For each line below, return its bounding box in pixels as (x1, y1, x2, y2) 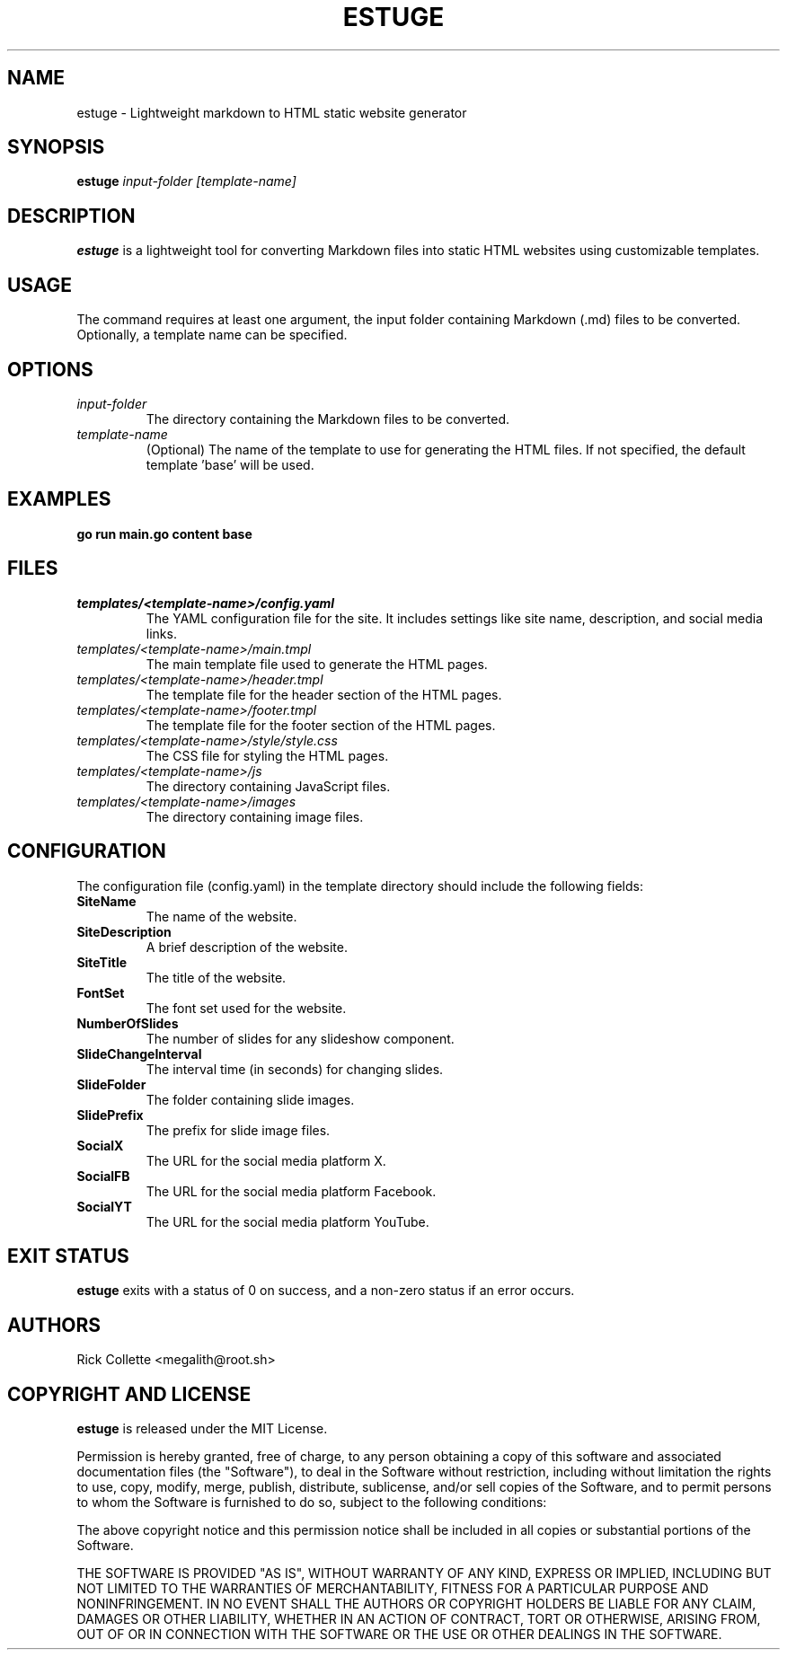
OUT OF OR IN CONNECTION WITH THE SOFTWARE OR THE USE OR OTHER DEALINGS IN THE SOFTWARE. (76, 1626, 722, 1643)
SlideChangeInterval (76, 1045, 202, 1062)
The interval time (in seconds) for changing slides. (146, 1061, 444, 1077)
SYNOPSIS (7, 136, 105, 159)
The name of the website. (146, 908, 297, 924)
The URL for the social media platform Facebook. (146, 1183, 437, 1199)
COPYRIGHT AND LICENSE (7, 1382, 252, 1406)
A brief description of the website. (146, 939, 348, 955)
